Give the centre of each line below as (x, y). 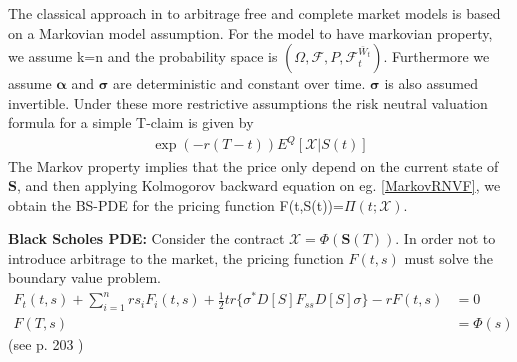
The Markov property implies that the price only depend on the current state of (253, 165)
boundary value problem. (84, 277)
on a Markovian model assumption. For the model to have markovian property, (250, 32)
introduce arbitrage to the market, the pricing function (176, 257)
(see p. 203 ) (46, 344)
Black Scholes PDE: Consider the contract (146, 238)
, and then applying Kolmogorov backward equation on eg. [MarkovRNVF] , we (258, 185)
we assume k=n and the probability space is (143, 56)
